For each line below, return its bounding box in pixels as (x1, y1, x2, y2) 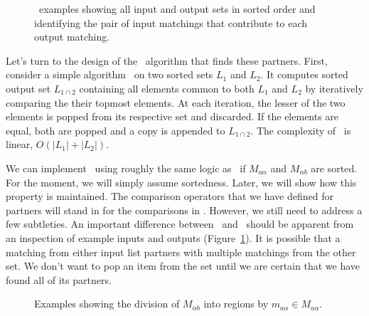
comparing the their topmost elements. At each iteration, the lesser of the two (6, 95, 346, 110)
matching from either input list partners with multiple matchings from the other (6, 244, 356, 259)
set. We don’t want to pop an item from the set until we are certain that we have (6, 258, 360, 273)
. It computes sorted (260, 67, 348, 82)
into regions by (203, 296, 269, 311)
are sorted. (311, 160, 358, 175)
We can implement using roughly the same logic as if (6, 160, 246, 175)
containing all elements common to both (79, 80, 255, 95)
